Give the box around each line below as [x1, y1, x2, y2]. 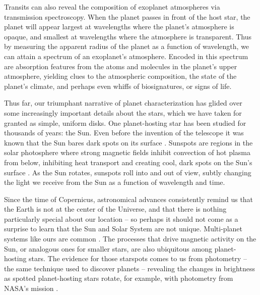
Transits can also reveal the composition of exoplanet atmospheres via [4, 2, 220, 12]
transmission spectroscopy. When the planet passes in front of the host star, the [4, 11, 250, 22]
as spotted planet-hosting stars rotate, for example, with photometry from [4, 273, 233, 283]
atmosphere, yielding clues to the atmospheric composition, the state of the [4, 71, 237, 81]
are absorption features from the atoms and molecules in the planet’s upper [4, 61, 237, 71]
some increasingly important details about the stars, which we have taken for [4, 107, 242, 118]
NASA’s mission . [4, 283, 58, 293]
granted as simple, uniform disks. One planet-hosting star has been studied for [4, 117, 246, 128]
